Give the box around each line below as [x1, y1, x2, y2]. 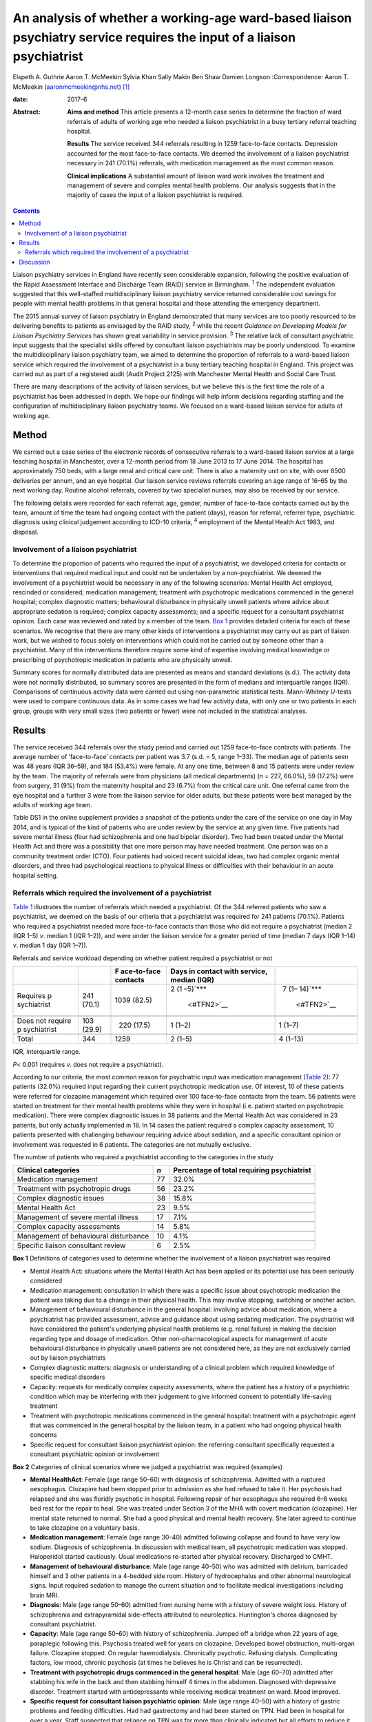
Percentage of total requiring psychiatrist [173, 1165, 311, 1175]
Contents [12, 207, 41, 215]
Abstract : [12, 107, 41, 116]
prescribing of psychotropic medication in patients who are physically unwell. [12, 655, 233, 664]
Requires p [17, 991, 52, 1001]
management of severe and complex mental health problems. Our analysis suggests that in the [67, 181, 336, 189]
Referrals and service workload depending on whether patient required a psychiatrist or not [12, 954, 273, 962]
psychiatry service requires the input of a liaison [12, 30, 296, 45]
